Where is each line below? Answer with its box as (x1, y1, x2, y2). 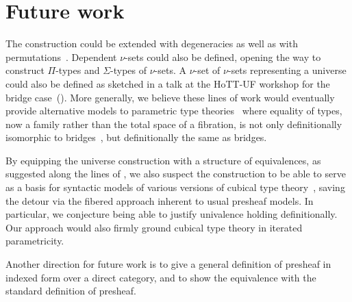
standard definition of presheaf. (5, 284, 136, 298)
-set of (194, 63, 221, 77)
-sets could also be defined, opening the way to (125, 49, 321, 64)
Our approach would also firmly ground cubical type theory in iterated (5, 220, 303, 234)
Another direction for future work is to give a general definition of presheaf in (5, 257, 331, 271)
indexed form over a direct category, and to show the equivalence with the (5, 270, 316, 284)
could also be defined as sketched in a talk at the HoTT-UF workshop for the (5, 76, 330, 90)
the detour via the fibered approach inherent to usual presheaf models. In (5, 193, 314, 207)
